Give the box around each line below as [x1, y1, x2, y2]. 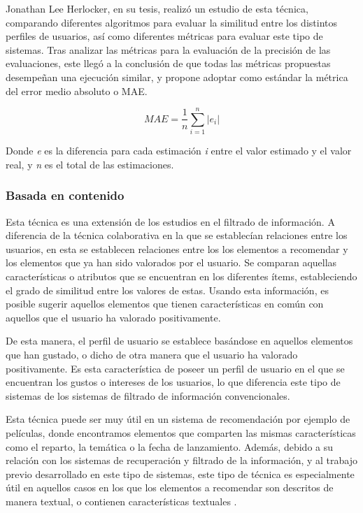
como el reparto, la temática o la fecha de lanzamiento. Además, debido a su [6, 439, 334, 454]
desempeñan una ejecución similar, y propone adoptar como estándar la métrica [6, 69, 348, 84]
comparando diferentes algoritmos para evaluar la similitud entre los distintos [6, 15, 337, 29]
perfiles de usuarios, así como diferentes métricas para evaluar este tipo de [6, 29, 323, 43]
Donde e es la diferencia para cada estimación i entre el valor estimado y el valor [6, 143, 352, 158]
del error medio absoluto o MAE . [6, 83, 148, 98]
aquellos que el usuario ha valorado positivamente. [6, 310, 221, 324]
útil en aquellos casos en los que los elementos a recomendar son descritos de [6, 480, 334, 495]
